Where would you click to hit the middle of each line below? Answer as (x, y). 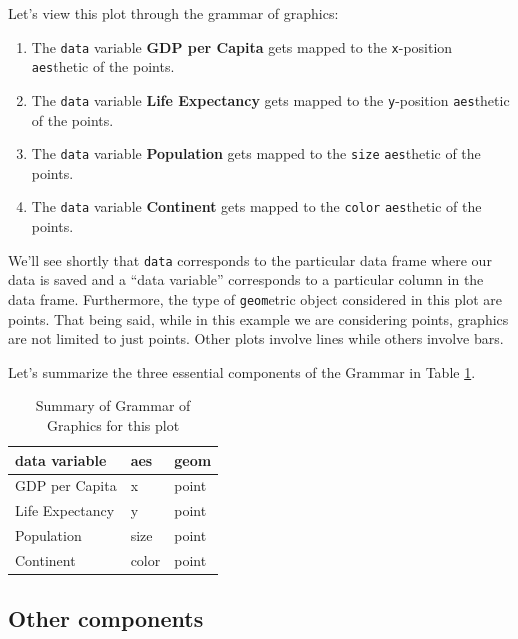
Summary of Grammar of (113, 405)
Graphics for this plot (113, 424)
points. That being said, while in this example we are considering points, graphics (258, 318)
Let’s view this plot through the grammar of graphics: (173, 13)
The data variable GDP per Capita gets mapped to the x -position (242, 46)
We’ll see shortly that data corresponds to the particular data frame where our (250, 259)
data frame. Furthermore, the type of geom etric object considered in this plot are (255, 298)
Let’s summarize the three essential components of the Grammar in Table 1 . (242, 371)
